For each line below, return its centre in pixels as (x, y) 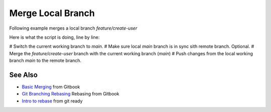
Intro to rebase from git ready (52, 101)
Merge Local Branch (52, 13)
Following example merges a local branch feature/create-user (73, 28)
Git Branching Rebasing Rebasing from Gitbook (71, 94)
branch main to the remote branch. (45, 61)
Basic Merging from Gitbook (51, 87)
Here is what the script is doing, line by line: (54, 37)
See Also (23, 75)
